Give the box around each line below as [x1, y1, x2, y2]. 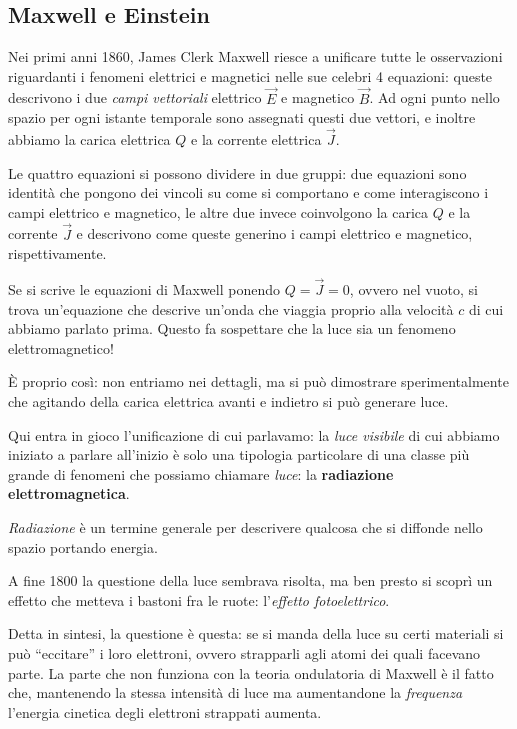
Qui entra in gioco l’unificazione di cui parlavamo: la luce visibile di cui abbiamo [8, 424, 500, 445]
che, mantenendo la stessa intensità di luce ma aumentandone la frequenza [8, 682, 463, 703]
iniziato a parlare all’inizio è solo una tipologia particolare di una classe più [8, 444, 470, 465]
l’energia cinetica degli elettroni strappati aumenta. [8, 701, 322, 722]
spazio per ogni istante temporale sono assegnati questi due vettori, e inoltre [8, 107, 476, 128]
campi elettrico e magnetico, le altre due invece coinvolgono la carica [8, 201, 429, 222]
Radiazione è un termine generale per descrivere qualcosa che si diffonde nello [8, 516, 483, 537]
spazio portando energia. [8, 536, 158, 557]
